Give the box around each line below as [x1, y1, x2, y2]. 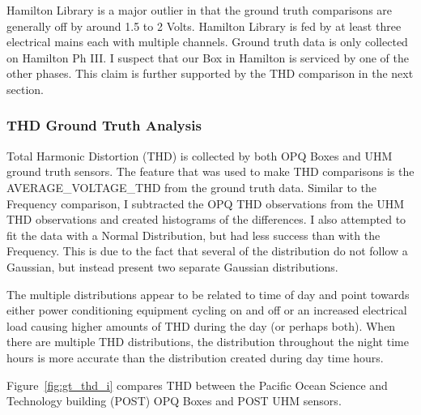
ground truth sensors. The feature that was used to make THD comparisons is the [6, 163, 415, 180]
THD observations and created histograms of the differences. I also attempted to [6, 211, 406, 228]
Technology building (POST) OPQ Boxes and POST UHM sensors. [6, 392, 342, 409]
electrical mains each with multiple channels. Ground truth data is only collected [6, 33, 408, 50]
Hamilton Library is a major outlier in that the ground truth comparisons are [6, 2, 393, 18]
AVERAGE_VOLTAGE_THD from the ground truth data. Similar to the [6, 178, 376, 195]
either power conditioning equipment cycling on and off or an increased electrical [6, 302, 407, 319]
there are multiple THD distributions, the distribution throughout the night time [6, 333, 409, 350]
